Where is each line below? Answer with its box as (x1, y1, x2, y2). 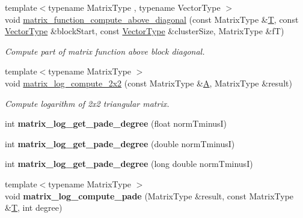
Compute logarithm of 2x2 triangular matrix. (5, 97, 170, 109)
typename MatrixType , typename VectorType (48, 1, 221, 13)
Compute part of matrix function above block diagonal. (5, 44, 205, 57)
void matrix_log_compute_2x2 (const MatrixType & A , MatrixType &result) (5, 76, 292, 89)
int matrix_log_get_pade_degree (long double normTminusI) (5, 157, 253, 170)
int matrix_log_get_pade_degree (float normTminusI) (5, 117, 227, 130)
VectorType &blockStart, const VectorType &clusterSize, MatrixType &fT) (5, 25, 284, 37)
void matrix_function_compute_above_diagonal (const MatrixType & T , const (5, 13, 299, 25)
